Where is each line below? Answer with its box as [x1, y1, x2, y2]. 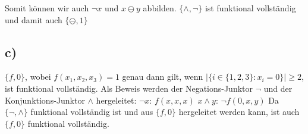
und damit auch [5, 13, 62, 26]
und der [263, 82, 293, 94]
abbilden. [143, 2, 177, 14]
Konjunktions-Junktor [5, 94, 85, 106]
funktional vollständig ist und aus [30, 105, 153, 118]
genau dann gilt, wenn [122, 70, 203, 83]
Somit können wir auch [5, 2, 89, 14]
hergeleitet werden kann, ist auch [178, 105, 300, 118]
